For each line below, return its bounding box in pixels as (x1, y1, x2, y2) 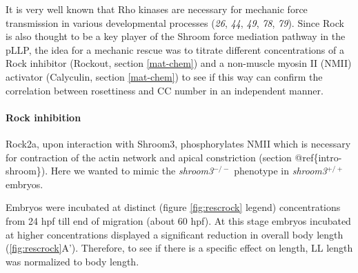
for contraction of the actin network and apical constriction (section (6, 150, 292, 164)
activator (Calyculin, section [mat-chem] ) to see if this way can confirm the (6, 69, 323, 83)
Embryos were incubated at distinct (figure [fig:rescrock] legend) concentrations (6, 200, 341, 214)
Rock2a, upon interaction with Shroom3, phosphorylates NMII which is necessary (6, 136, 351, 150)
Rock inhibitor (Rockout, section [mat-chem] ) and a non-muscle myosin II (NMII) (6, 56, 352, 70)
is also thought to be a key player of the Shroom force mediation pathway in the (6, 29, 346, 43)
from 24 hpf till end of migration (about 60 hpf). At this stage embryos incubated (6, 213, 351, 228)
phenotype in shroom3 (234, 163, 327, 178)
